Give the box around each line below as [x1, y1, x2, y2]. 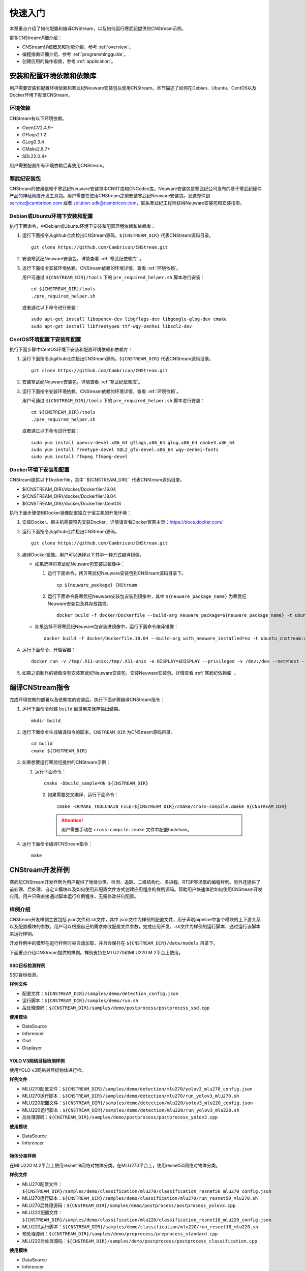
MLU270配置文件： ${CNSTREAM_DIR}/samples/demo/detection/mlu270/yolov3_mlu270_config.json [22, 1085, 253, 1092]
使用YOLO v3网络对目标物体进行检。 [9, 1067, 86, 1073]
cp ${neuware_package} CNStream [56, 582, 137, 588]
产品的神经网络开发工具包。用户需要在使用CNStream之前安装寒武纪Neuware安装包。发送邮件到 [9, 193, 210, 199]
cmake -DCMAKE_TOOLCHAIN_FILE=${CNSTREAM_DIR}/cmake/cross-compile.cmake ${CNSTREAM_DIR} [56, 803, 287, 809]
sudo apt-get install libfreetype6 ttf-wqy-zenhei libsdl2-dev [31, 323, 192, 329]
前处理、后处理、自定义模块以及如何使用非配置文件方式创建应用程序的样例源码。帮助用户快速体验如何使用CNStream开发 [9, 886, 263, 892]
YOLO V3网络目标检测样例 [9, 1057, 65, 1064]
